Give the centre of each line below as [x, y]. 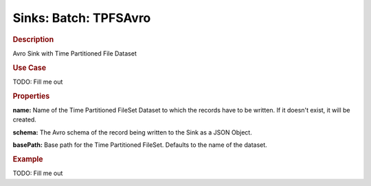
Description [33, 39]
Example [28, 159]
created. [25, 119]
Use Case [30, 67]
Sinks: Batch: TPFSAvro [82, 18]
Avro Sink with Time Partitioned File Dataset [75, 53]
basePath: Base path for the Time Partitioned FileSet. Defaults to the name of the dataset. [140, 145]
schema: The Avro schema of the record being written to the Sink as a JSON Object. [132, 132]
